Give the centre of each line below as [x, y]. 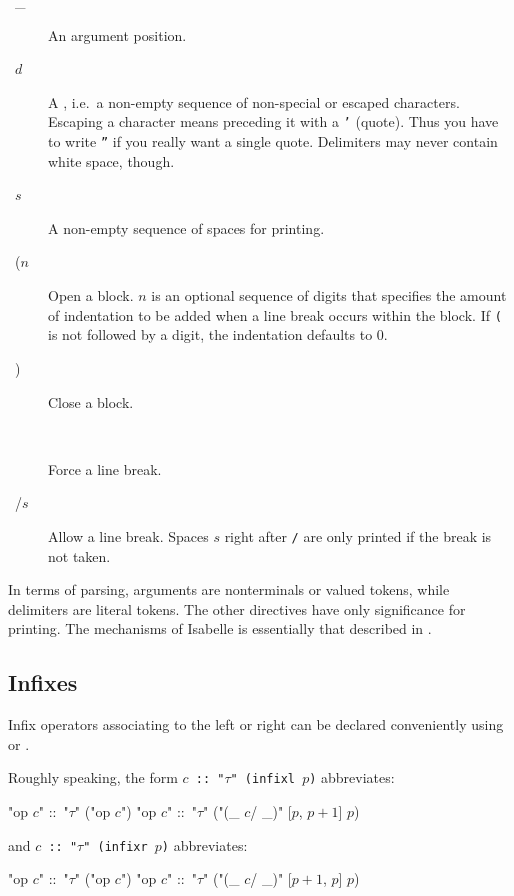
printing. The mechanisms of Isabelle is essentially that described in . [220, 628]
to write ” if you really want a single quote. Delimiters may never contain [273, 141]
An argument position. [117, 34]
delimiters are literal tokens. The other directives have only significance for [237, 608]
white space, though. [111, 160]
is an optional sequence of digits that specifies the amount [329, 295]
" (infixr [115, 846]
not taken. [79, 555]
